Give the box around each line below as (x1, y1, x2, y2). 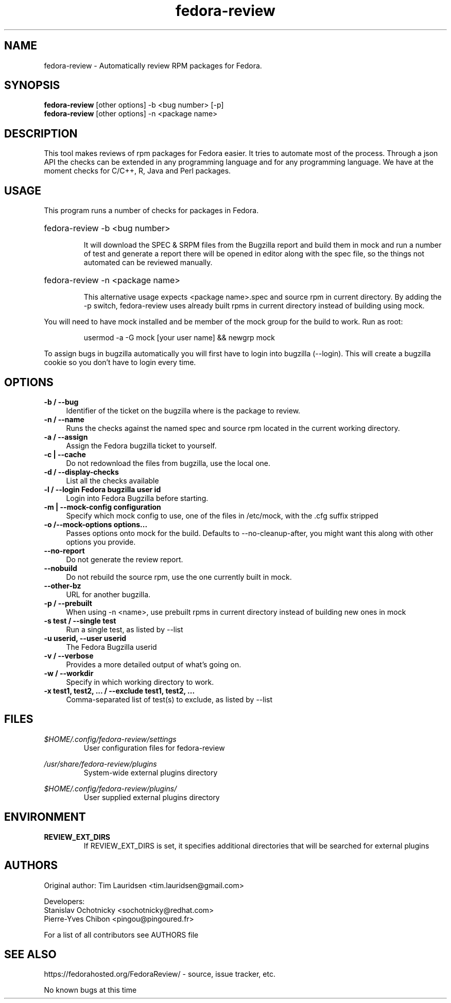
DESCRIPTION (4, 127, 78, 140)
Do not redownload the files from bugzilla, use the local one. (66, 458, 271, 468)
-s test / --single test (44, 616, 116, 625)
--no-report (44, 546, 85, 555)
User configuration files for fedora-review (83, 743, 225, 752)
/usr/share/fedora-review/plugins (44, 759, 157, 768)
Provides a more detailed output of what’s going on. (66, 660, 241, 669)
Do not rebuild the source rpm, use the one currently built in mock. (66, 572, 292, 581)
